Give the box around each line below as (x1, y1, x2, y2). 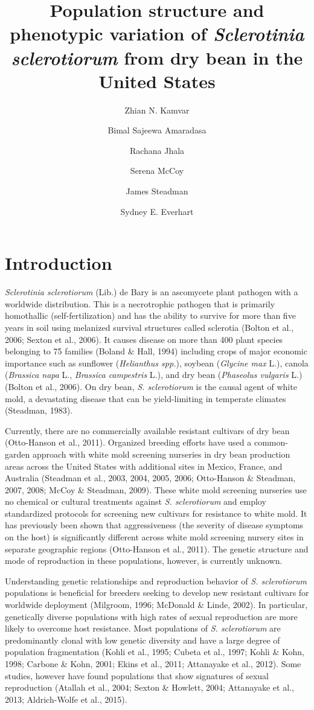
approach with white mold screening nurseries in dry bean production (32, 447, 290, 460)
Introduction (5, 251, 112, 275)
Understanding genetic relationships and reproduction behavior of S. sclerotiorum (5, 574, 307, 587)
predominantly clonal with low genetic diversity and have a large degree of (5, 633, 280, 646)
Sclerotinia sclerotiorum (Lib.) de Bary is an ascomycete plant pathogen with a (5, 286, 298, 298)
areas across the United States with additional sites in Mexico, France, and (5, 459, 283, 472)
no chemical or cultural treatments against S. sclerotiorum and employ (5, 495, 266, 508)
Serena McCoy (130, 164, 184, 177)
